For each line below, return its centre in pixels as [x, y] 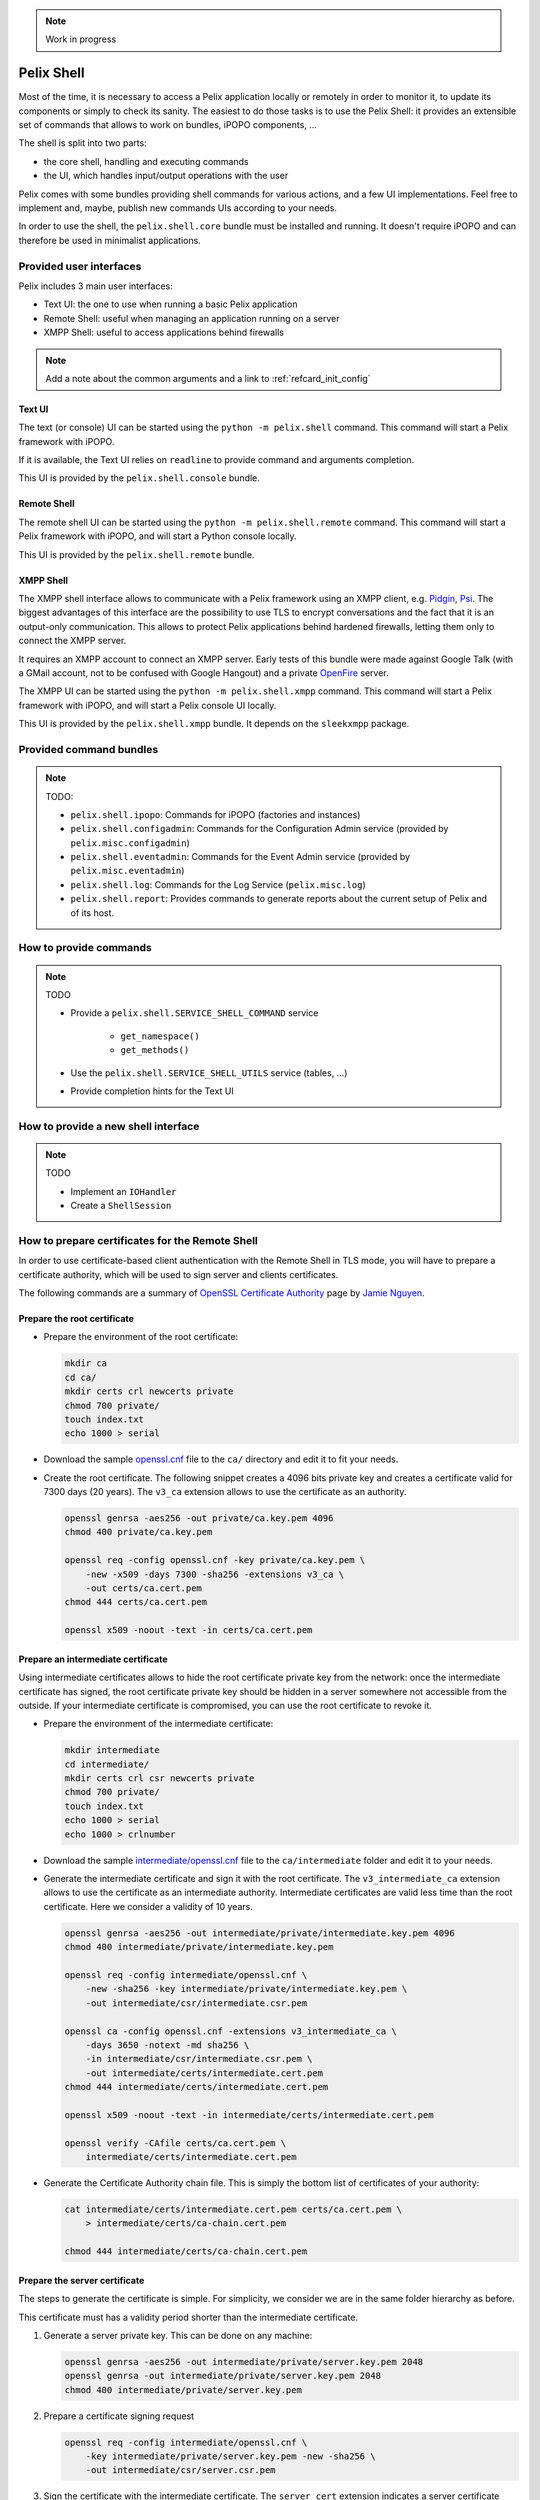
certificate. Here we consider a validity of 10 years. [148, 1906]
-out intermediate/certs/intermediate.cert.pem [204, 2073]
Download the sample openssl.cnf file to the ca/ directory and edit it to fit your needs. [221, 1459]
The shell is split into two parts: [82, 143]
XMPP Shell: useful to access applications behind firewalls [164, 332]
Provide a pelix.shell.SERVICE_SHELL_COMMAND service [194, 1013]
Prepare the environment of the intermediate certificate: [158, 1724]
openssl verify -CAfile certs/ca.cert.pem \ [175, 2143]
